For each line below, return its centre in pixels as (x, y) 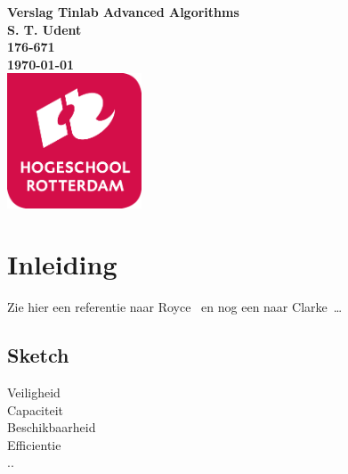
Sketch (38, 355)
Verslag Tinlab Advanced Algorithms (123, 12)
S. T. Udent (45, 29)
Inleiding (62, 264)
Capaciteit (35, 409)
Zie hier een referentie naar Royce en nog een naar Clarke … (175, 307)
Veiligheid (34, 392)
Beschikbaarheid (52, 427)
